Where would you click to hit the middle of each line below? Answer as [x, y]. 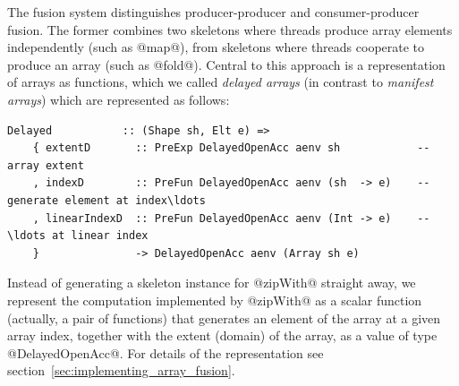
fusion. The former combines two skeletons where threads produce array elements [230, 29]
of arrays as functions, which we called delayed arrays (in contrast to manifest [221, 82]
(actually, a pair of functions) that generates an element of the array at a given [224, 317]
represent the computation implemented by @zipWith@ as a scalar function [215, 300]
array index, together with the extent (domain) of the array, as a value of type [222, 335]
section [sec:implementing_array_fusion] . [121, 370]
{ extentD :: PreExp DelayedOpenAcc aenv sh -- [231, 148]
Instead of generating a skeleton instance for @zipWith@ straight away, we [212, 283]
